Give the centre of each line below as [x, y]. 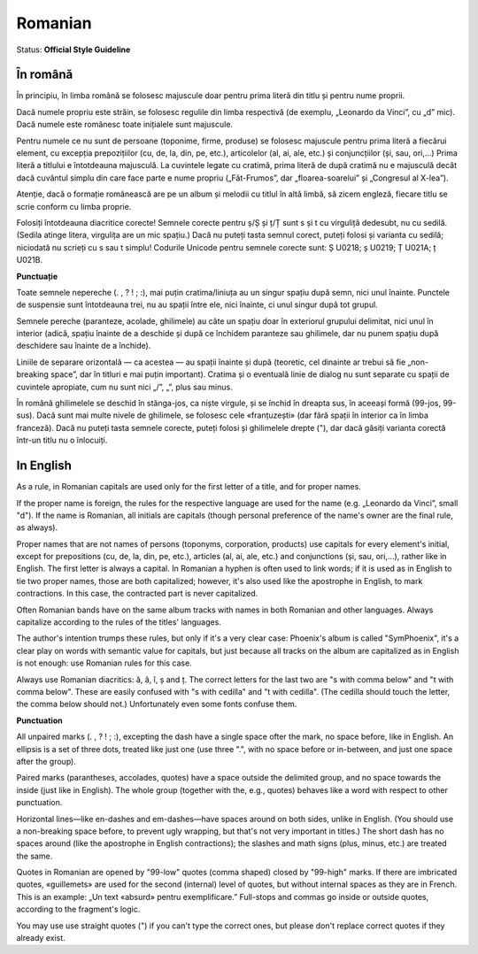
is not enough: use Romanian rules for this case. [104, 663]
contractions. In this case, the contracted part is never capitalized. [137, 594]
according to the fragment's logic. [78, 909]
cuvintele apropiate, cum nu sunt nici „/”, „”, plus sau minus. [125, 387]
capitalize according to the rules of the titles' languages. [119, 622]
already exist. [41, 938]
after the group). [46, 761]
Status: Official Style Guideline [73, 50]
